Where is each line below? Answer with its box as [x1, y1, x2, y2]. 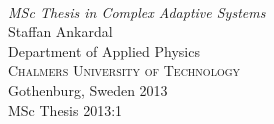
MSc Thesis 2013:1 [8, 99, 123, 120]
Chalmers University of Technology [8, 60, 241, 81]
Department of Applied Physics [8, 40, 200, 61]
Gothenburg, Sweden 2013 [8, 79, 168, 100]
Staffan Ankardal [8, 21, 113, 42]
